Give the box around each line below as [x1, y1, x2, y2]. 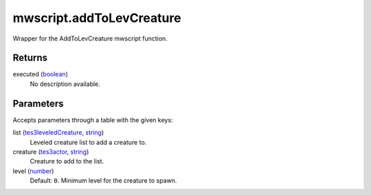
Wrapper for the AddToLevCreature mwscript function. [12, 34, 168, 43]
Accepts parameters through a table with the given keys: [12, 115, 173, 124]
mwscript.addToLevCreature [12, 10, 181, 25]
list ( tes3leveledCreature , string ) [12, 128, 104, 137]
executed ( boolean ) [12, 70, 69, 78]
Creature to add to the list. [30, 157, 104, 165]
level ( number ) [12, 167, 54, 175]
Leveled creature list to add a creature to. [30, 138, 147, 146]
